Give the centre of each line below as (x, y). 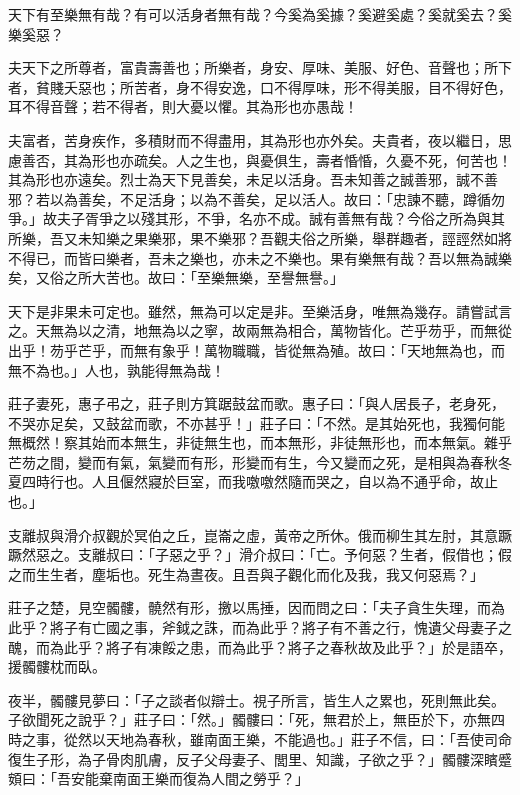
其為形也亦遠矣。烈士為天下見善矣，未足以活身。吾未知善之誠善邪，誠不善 (253, 179)
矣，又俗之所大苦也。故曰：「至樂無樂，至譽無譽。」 (176, 277)
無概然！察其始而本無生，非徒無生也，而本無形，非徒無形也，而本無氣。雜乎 (260, 442)
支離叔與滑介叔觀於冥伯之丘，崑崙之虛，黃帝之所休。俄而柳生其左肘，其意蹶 (260, 534)
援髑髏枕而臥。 (57, 666)
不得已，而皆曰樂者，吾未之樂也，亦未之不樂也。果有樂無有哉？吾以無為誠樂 (260, 257)
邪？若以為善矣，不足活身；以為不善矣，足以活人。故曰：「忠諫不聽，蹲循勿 (256, 198)
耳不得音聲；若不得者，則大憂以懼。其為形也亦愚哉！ (183, 106)
